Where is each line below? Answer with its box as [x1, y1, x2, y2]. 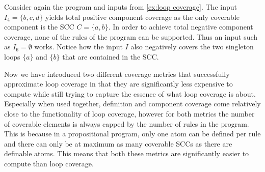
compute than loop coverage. [4, 158, 94, 168]
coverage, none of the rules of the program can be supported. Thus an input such [4, 31, 258, 42]
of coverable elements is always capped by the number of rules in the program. [4, 118, 249, 129]
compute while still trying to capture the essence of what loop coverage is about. [4, 88, 256, 99]
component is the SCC [4, 21, 74, 32]
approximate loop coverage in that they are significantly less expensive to [4, 78, 233, 89]
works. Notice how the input [34, 41, 123, 52]
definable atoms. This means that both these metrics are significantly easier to [4, 148, 249, 159]
